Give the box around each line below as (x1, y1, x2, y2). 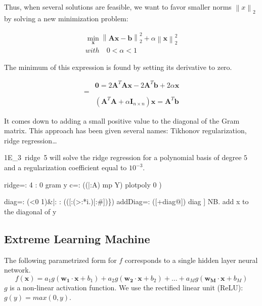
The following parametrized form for (4, 254, 117, 265)
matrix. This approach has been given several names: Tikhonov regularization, (4, 125, 247, 136)
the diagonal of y (4, 206, 57, 216)
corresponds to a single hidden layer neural (124, 254, 258, 265)
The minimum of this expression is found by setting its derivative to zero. (4, 61, 232, 72)
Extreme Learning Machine (4, 231, 150, 246)
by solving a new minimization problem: (4, 13, 128, 24)
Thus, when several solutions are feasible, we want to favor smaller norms (4, 2, 232, 12)
